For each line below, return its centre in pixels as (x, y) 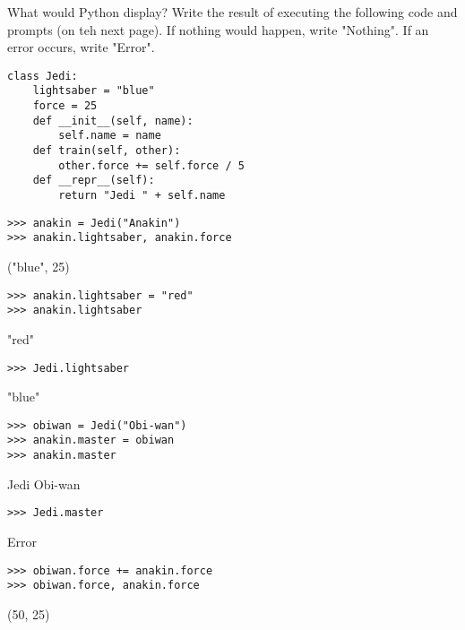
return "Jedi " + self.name (142, 196)
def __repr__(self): (94, 181)
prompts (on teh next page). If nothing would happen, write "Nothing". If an (218, 29)
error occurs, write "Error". (81, 47)
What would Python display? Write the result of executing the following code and (232, 12)
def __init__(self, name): (113, 121)
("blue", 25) (39, 266)
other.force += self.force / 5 (151, 165)
